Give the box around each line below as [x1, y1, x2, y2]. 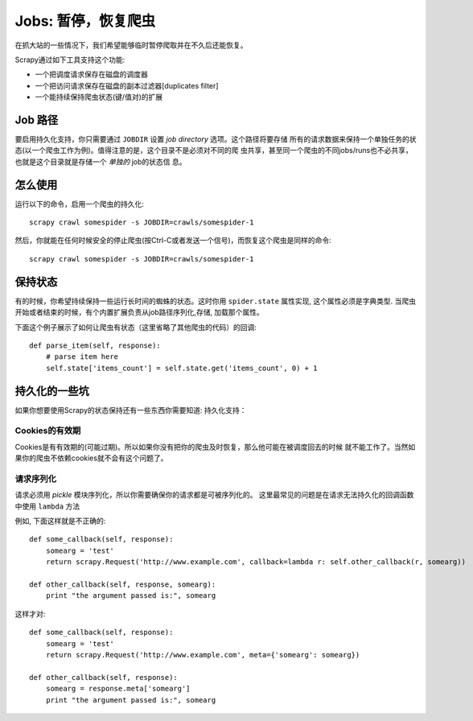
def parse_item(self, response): [29, 340, 161, 350]
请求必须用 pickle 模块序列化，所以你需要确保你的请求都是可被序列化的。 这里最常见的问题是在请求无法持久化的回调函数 [14, 490, 414, 500]
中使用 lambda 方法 [14, 501, 80, 511]
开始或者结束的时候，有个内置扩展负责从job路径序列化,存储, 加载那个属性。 [14, 307, 265, 317]
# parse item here [45, 352, 119, 361]
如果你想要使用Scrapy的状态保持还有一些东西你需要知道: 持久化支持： [14, 405, 247, 414]
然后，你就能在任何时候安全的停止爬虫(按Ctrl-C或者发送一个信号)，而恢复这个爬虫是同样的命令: [14, 236, 331, 245]
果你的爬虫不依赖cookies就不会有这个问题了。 [14, 453, 168, 463]
